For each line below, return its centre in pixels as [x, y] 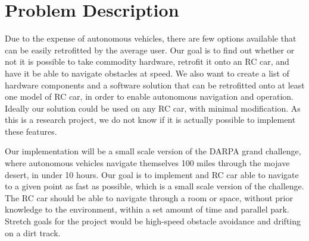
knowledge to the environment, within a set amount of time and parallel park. [147, 209]
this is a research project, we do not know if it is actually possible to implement [150, 120]
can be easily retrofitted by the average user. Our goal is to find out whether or [150, 50]
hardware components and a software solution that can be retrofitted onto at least [155, 85]
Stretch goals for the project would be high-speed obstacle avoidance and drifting [153, 221]
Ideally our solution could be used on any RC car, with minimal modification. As [153, 108]
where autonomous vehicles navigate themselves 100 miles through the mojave [147, 163]
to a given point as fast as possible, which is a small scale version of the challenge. [154, 186]
